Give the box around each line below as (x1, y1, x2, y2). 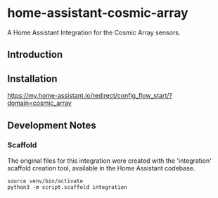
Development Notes (7, 119, 96, 131)
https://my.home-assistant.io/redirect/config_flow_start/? (7, 92, 172, 100)
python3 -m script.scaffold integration (7, 183, 128, 191)
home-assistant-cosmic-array (7, 5, 188, 21)
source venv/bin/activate (7, 178, 83, 185)
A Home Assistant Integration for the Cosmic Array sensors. (7, 28, 181, 37)
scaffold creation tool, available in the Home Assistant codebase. (7, 163, 195, 172)
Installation (7, 73, 58, 85)
